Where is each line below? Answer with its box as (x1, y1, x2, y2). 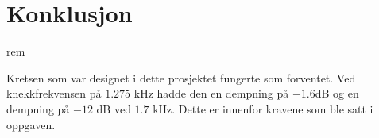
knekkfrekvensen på (6, 85, 102, 102)
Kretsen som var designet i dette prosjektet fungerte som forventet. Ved (6, 69, 356, 86)
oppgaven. (6, 116, 56, 132)
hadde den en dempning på (157, 85, 289, 102)
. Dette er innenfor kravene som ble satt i (172, 100, 373, 117)
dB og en (315, 85, 359, 102)
